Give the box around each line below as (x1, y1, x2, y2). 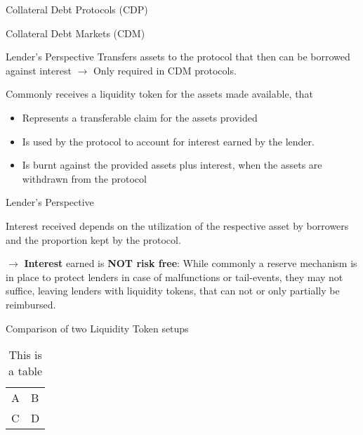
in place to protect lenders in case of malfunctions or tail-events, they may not (6, 269, 343, 284)
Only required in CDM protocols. (93, 63, 237, 77)
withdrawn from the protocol (22, 171, 147, 186)
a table (8, 363, 43, 379)
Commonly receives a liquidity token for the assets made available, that (6, 86, 313, 101)
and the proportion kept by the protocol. (6, 232, 181, 247)
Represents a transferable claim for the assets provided (22, 110, 258, 124)
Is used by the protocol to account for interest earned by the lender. (22, 134, 315, 148)
